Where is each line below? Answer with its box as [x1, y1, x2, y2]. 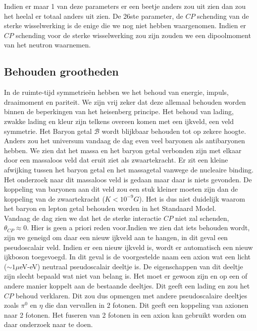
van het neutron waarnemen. [4, 40, 91, 50]
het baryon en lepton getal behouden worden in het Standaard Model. [4, 203, 216, 213]
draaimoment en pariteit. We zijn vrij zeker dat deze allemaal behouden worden [4, 96, 246, 107]
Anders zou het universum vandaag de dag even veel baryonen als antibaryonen [4, 135, 245, 146]
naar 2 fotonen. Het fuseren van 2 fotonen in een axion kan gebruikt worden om [4, 309, 247, 320]
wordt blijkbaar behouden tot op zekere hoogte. [102, 125, 246, 136]
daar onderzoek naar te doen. [4, 319, 93, 330]
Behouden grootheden [4, 64, 119, 79]
